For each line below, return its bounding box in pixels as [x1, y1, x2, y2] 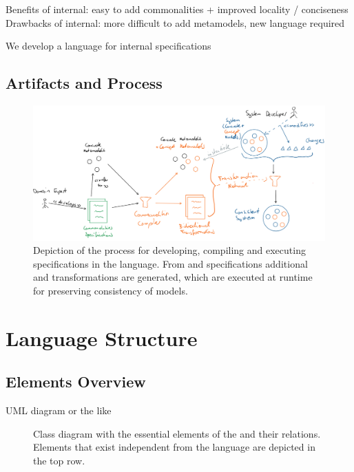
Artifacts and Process [6, 72, 163, 94]
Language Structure [6, 323, 198, 352]
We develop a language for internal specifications [6, 39, 211, 53]
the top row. [33, 453, 85, 467]
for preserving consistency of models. [33, 283, 188, 298]
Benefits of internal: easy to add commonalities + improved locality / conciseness [6, 2, 348, 16]
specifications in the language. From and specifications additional [33, 256, 308, 270]
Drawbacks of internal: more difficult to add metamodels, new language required [6, 15, 345, 30]
